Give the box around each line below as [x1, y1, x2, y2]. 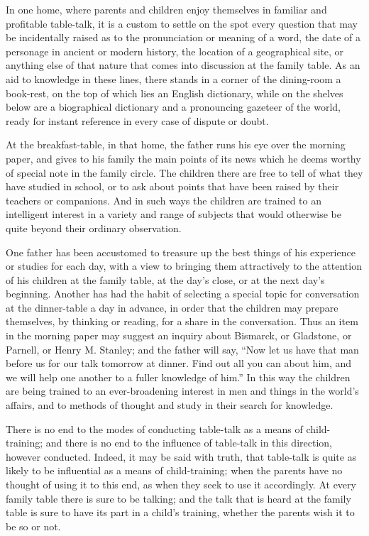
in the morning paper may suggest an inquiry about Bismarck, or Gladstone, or [6, 328, 352, 343]
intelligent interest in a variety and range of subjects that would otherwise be [6, 207, 341, 221]
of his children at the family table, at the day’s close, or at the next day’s [6, 272, 325, 287]
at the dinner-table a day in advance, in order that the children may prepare [6, 300, 338, 315]
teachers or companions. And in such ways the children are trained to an [6, 192, 321, 207]
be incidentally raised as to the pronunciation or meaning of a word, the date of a [6, 30, 361, 45]
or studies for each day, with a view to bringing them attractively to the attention [6, 258, 362, 273]
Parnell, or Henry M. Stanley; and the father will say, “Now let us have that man [6, 341, 359, 356]
